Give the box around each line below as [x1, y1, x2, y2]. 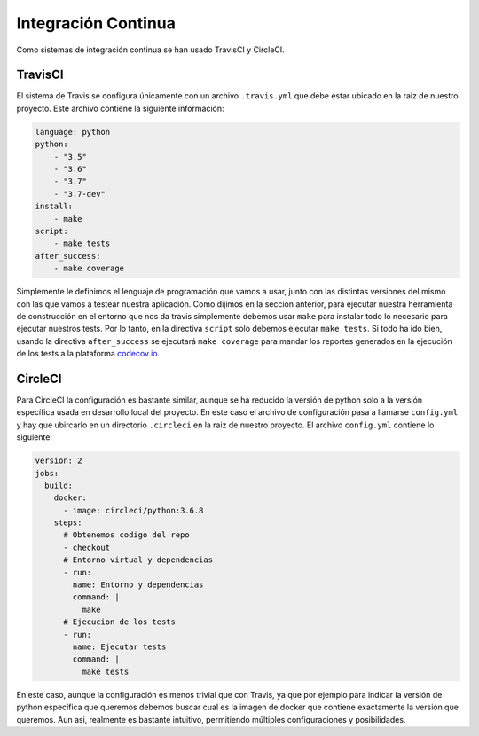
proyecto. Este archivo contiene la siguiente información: [16, 103, 225, 114]
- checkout [63, 542, 111, 552]
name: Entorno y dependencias [72, 580, 204, 590]
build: [44, 480, 74, 490]
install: [35, 201, 74, 212]
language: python [35, 127, 111, 137]
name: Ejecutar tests [72, 641, 167, 652]
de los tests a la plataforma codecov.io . [16, 348, 160, 359]
